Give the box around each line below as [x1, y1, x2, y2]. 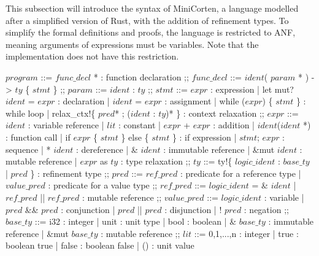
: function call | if [6, 130, 71, 143]
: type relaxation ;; [120, 155, 191, 168]
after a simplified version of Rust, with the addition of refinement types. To [6, 14, 289, 26]
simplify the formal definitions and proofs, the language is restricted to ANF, [6, 26, 296, 39]
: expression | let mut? [210, 82, 294, 95]
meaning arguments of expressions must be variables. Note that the [6, 37, 259, 50]
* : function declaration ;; [93, 70, 189, 83]
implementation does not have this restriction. [6, 50, 179, 63]
